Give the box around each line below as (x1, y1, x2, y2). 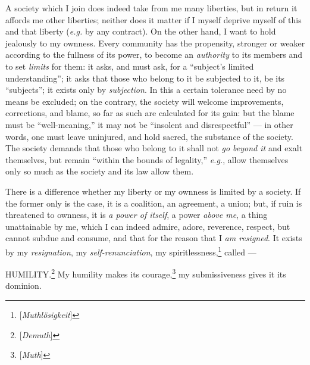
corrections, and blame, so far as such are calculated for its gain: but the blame (5, 107, 295, 119)
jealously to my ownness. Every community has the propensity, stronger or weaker (5, 36, 305, 49)
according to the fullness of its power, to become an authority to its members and (5, 48, 303, 61)
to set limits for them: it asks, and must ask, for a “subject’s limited (5, 60, 254, 72)
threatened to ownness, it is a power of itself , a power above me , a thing (5, 208, 268, 221)
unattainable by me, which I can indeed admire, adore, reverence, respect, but (5, 220, 290, 232)
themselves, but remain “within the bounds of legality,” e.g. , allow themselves (5, 153, 289, 166)
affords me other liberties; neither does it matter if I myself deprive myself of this (5, 13, 302, 26)
